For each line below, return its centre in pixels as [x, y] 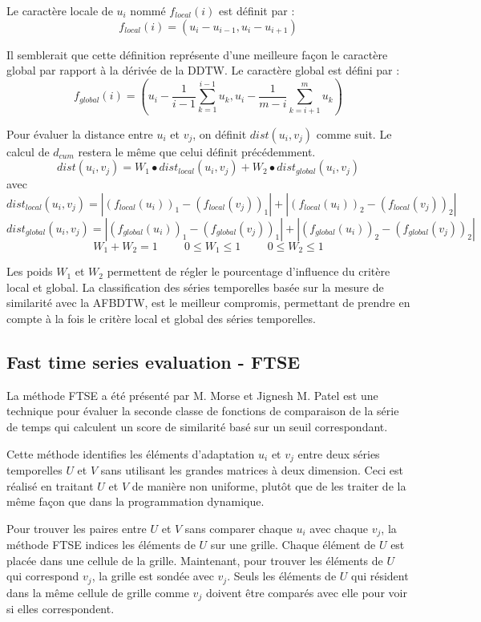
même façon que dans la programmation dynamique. [135, 501]
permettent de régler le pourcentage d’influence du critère [249, 271]
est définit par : [257, 10]
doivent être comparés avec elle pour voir [306, 592]
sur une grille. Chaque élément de [293, 545]
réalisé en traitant [50, 485]
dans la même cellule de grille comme [98, 592]
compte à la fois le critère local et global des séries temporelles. [161, 318]
